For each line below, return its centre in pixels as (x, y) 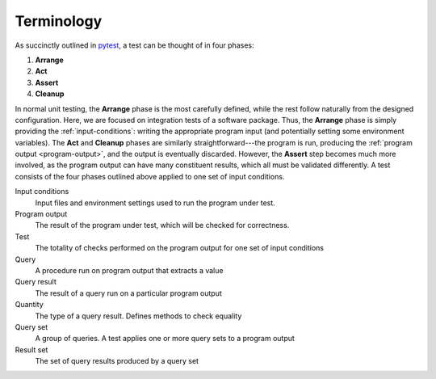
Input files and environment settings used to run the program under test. (155, 203)
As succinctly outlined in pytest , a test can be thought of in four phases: (134, 45)
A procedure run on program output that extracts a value (129, 270)
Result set (31, 350)
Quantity (29, 305)
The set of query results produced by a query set (117, 361)
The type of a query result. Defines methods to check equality (138, 316)
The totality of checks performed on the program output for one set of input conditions (180, 248)
